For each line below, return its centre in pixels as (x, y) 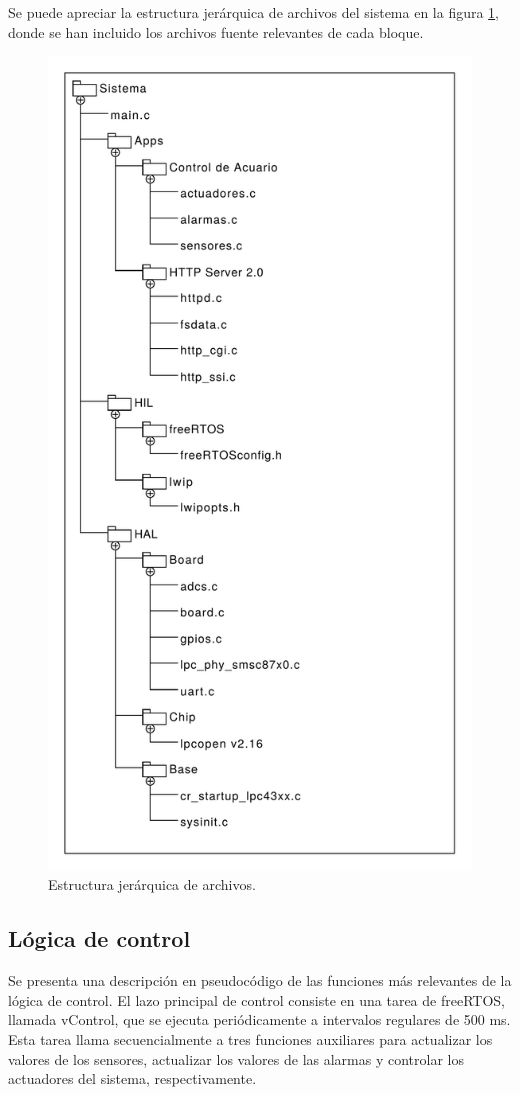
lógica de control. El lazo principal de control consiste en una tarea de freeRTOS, (256, 999)
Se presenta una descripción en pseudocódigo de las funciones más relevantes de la (260, 980)
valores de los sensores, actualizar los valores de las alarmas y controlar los (236, 1058)
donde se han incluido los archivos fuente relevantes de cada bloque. (216, 31)
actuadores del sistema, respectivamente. (132, 1078)
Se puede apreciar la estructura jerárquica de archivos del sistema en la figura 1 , (254, 12)
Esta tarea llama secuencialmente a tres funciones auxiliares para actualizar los (250, 1038)
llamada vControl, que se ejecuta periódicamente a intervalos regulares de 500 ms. (259, 1019)
